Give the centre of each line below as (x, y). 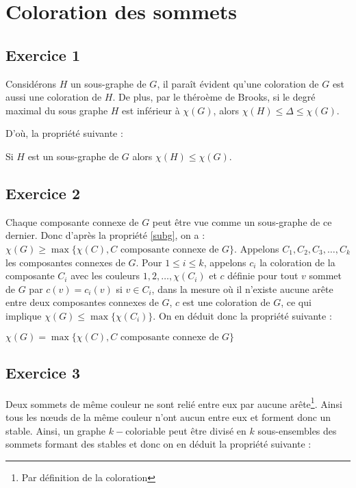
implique (24, 315)
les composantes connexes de (65, 262)
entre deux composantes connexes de (82, 302)
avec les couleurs (105, 275)
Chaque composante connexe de (72, 221)
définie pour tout (263, 275)
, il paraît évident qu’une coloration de (238, 83)
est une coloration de (226, 302)
